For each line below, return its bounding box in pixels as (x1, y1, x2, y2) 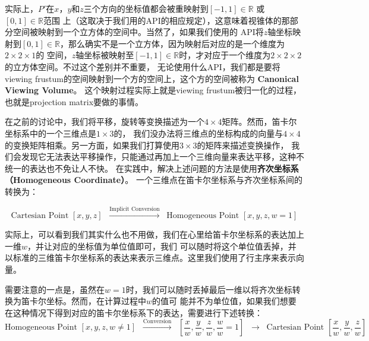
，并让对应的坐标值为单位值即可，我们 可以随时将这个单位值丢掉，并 (27, 239, 297, 252)
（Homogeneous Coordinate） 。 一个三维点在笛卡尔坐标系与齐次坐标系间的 (5, 173, 302, 186)
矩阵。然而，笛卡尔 (222, 115, 297, 128)
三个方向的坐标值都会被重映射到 (83, 2, 209, 14)
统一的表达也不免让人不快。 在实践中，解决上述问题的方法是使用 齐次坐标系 (5, 162, 299, 174)
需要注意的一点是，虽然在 (5, 283, 105, 295)
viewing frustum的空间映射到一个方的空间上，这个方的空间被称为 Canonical (5, 72, 299, 84)
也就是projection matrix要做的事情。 (5, 95, 144, 108)
